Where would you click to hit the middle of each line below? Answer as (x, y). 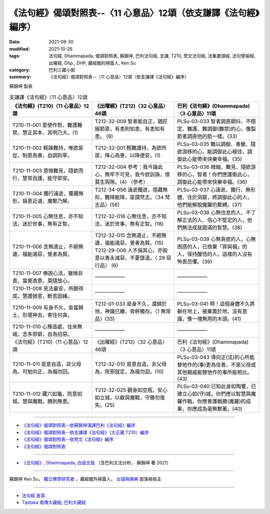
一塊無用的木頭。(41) (217, 319)
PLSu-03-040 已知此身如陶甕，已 (217, 386)
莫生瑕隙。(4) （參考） (121, 182)
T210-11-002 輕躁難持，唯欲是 (48, 148)
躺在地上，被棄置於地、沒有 (210, 311)
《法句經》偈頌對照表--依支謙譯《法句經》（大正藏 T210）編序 (85, 432)
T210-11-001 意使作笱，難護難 (47, 125)
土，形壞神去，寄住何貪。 (42, 315)
